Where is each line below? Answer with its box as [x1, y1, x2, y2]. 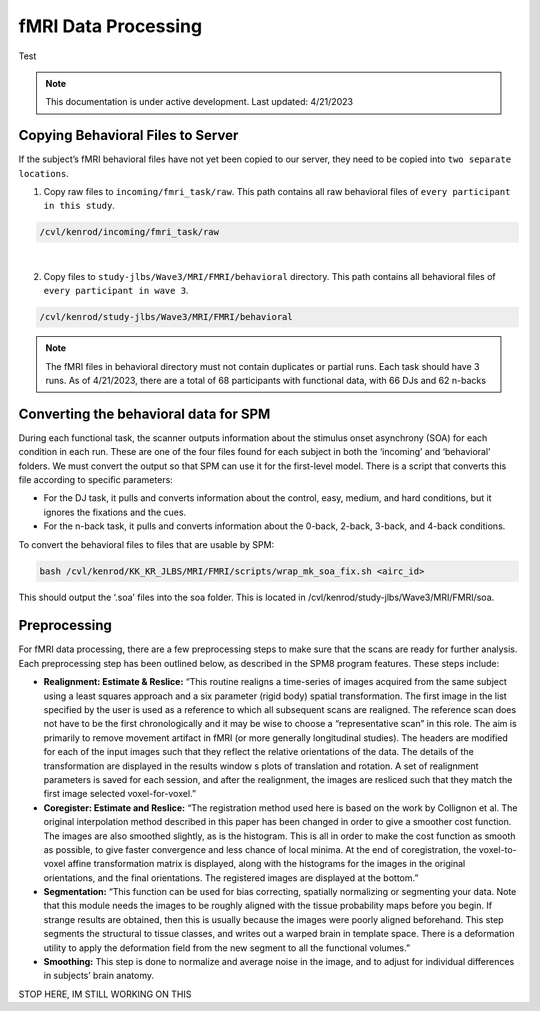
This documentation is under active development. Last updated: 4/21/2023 [45, 96, 354, 108]
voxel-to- [478, 843, 517, 855]
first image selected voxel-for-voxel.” [43, 788, 197, 800]
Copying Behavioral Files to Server [18, 127, 239, 144]
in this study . [43, 200, 115, 212]
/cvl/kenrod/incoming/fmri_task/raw [39, 226, 220, 238]
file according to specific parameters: [18, 473, 174, 485]
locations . [18, 167, 69, 179]
